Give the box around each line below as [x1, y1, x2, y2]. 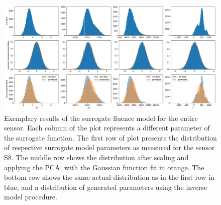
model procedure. [4, 191, 57, 202]
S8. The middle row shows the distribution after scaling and [4, 152, 189, 162]
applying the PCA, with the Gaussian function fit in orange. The [4, 162, 204, 172]
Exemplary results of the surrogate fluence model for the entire [4, 112, 198, 123]
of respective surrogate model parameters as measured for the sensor [4, 142, 215, 153]
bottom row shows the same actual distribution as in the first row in [4, 172, 215, 182]
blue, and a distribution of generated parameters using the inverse [4, 181, 207, 192]
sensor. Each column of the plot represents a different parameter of [4, 122, 210, 133]
